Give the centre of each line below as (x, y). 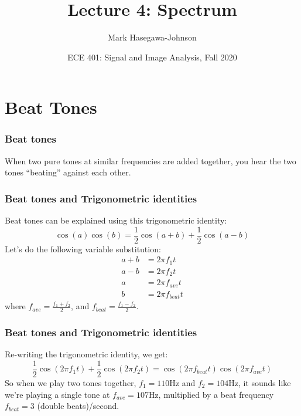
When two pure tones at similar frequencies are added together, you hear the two (150, 160)
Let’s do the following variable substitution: (83, 248)
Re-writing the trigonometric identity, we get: (86, 354)
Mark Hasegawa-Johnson (152, 37)
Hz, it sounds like (260, 383)
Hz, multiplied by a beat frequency (211, 394)
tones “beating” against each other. (68, 172)
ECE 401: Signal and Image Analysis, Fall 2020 (152, 57)
